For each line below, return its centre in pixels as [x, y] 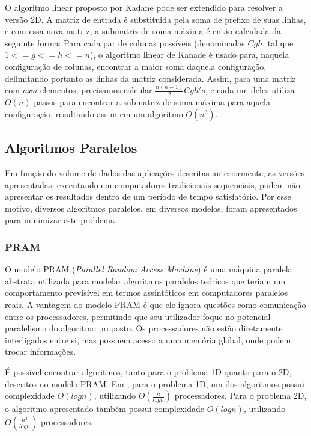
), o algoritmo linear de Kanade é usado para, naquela [190, 54]
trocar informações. [41, 352]
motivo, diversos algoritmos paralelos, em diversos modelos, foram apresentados [151, 208]
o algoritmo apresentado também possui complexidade [105, 409]
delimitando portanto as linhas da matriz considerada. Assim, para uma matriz [150, 78]
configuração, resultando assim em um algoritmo [94, 113]
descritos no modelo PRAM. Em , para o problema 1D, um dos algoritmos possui [155, 383]
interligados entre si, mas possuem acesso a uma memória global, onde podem [148, 339]
